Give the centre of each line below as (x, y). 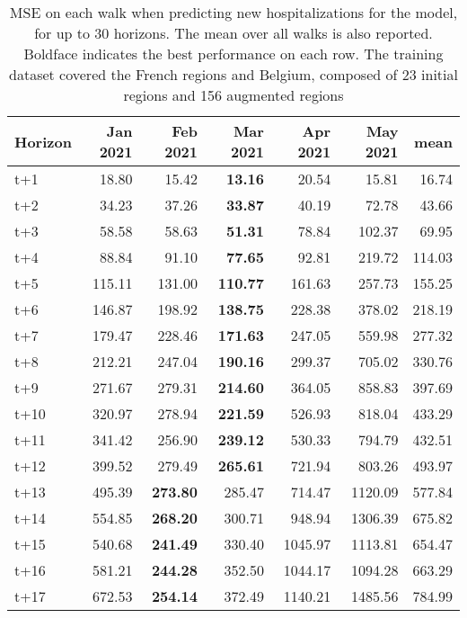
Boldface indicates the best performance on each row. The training (233, 54)
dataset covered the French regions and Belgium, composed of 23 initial (233, 74)
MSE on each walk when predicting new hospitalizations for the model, (233, 12)
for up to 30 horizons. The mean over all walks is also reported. (233, 33)
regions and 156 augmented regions (233, 95)
